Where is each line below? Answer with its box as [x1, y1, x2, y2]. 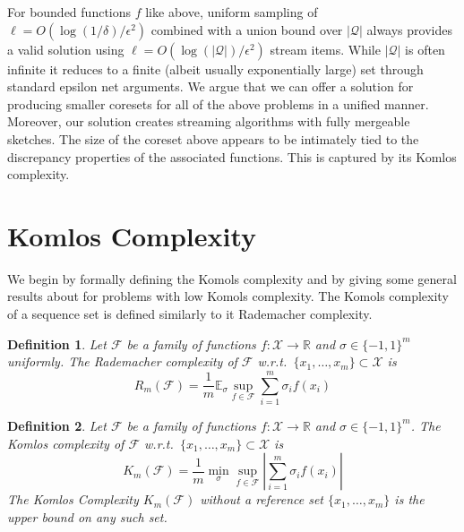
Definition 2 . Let [7, 416, 107, 434]
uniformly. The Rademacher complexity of [7, 352, 237, 371]
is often [405, 39, 445, 58]
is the [394, 490, 425, 509]
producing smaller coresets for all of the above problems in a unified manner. [7, 94, 429, 113]
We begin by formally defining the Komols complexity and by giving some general [7, 269, 457, 287]
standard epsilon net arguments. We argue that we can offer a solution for [7, 77, 414, 96]
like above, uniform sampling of [145, 3, 318, 21]
